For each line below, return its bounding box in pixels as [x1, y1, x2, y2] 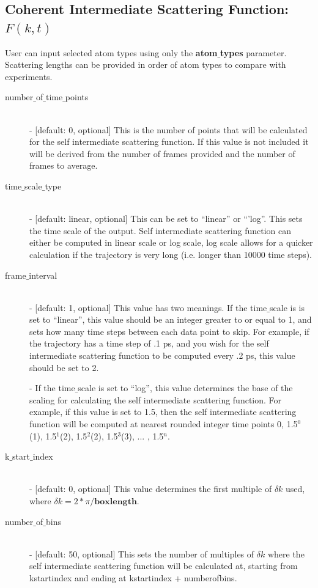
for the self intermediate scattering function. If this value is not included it [29, 135, 309, 148]
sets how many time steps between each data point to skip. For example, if [29, 325, 309, 337]
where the [267, 547, 305, 560]
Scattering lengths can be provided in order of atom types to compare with [5, 58, 286, 71]
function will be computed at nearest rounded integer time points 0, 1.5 [29, 417, 298, 430]
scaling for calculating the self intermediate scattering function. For [29, 393, 282, 406]
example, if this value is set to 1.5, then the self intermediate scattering [29, 405, 297, 418]
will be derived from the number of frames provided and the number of [29, 147, 295, 160]
